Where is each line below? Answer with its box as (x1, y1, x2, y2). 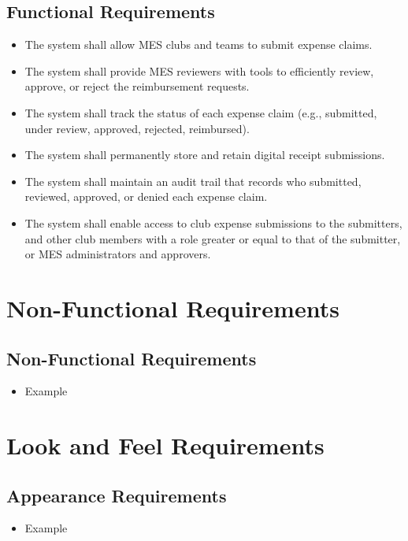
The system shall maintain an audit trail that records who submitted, (24, 172, 362, 189)
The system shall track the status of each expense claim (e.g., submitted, (24, 104, 377, 120)
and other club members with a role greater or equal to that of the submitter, (24, 230, 401, 246)
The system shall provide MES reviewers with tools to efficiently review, (24, 62, 374, 79)
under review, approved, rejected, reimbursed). (24, 120, 250, 136)
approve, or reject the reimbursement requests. (24, 78, 250, 94)
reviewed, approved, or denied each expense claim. (24, 188, 268, 205)
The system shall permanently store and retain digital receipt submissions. (24, 146, 385, 163)
